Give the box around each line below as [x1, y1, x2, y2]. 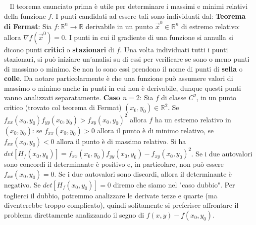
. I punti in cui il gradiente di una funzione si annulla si [65, 32, 233, 42]
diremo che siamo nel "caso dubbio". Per [113, 179, 235, 189]
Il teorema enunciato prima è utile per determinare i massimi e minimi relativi [9, 1, 248, 11]
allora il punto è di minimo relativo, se [97, 125, 214, 135]
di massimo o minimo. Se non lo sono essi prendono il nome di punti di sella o [4, 63, 243, 74]
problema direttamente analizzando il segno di [4, 209, 144, 220]
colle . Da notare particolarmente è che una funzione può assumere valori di [4, 73, 233, 83]
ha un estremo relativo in [154, 114, 231, 124]
